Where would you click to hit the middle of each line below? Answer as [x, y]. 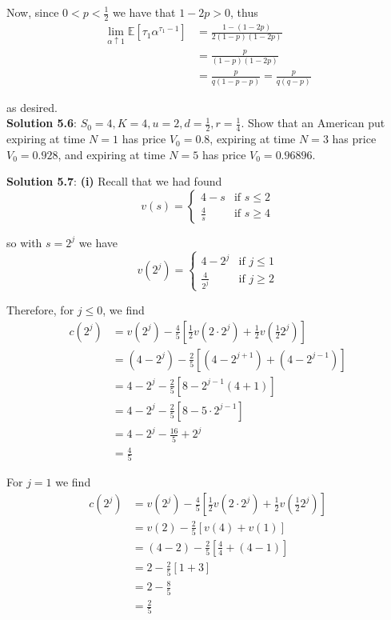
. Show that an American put [313, 123]
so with [24, 242]
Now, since [33, 12]
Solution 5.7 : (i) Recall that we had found [114, 181]
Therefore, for [40, 309]
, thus [244, 12]
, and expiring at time [112, 154]
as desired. [32, 107]
